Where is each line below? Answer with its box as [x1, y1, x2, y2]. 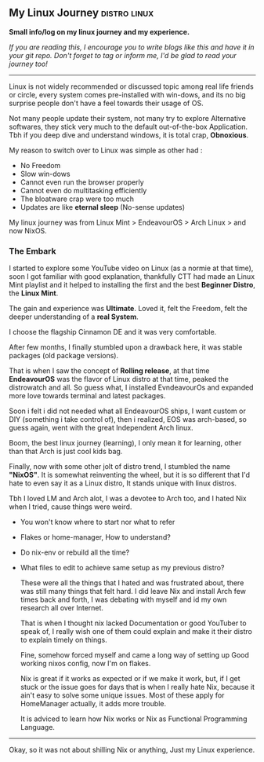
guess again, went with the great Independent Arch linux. [9, 423, 193, 433]
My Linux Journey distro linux [9, 6, 154, 20]
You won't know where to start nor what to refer [20, 518, 175, 527]
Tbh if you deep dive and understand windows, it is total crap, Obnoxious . [9, 130, 249, 140]
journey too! [9, 59, 48, 68]
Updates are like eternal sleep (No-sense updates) [20, 202, 186, 211]
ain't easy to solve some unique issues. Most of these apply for [20, 691, 225, 700]
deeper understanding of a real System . [9, 312, 139, 321]
